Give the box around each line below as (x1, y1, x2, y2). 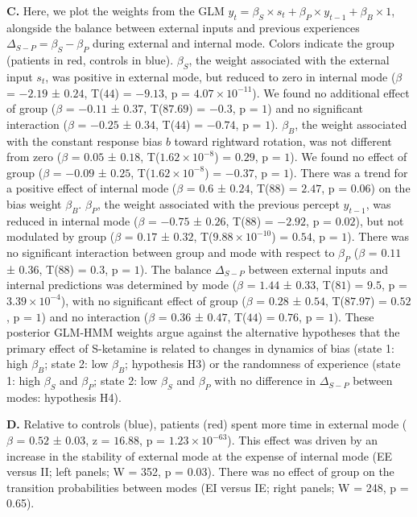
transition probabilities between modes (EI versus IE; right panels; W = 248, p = (6, 478, 409, 495)
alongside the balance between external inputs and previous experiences (6, 19, 360, 35)
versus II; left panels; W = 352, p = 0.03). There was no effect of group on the (6, 463, 394, 480)
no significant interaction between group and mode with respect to (6, 243, 335, 260)
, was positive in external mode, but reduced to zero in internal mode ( (45, 68, 396, 85)
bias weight (6, 195, 62, 212)
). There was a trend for (289, 163, 408, 180)
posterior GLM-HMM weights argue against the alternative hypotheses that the (6, 324, 400, 341)
